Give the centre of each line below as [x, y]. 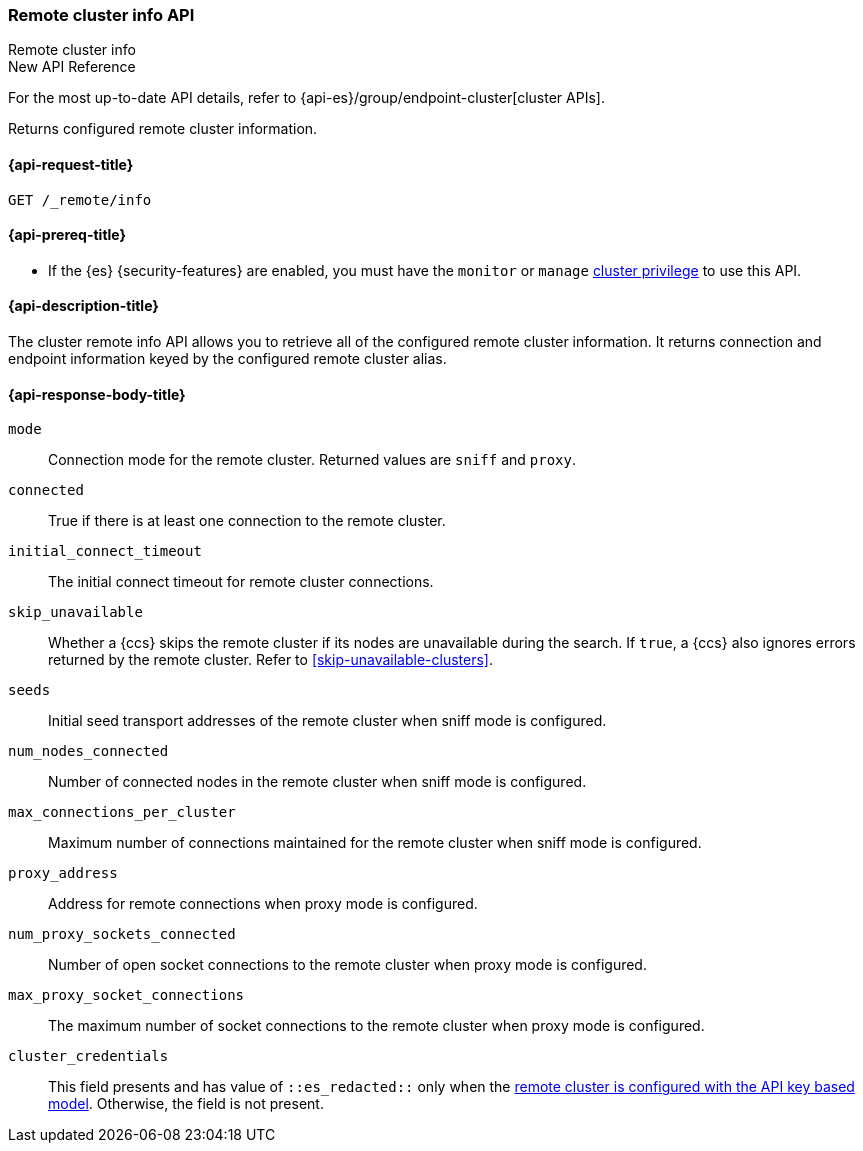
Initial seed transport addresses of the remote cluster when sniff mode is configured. [327, 721]
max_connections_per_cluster [122, 812]
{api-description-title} [83, 306]
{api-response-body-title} [97, 394]
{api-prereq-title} [67, 235]
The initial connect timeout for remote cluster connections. [241, 582]
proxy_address [63, 873]
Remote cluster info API [101, 15]
